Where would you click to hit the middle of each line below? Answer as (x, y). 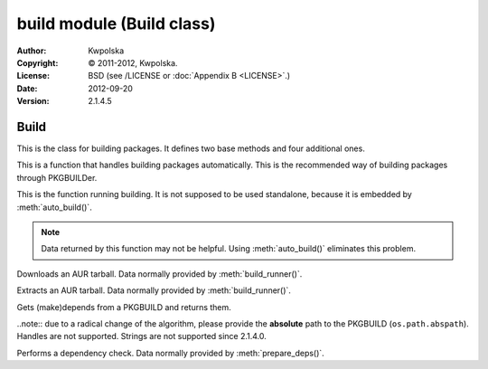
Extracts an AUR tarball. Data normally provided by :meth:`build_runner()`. (154, 290)
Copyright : (38, 62)
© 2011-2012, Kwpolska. (133, 62)
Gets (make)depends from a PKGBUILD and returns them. (124, 307)
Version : (33, 101)
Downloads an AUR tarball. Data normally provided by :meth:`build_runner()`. (160, 274)
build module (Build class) (116, 24)
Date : (27, 88)
